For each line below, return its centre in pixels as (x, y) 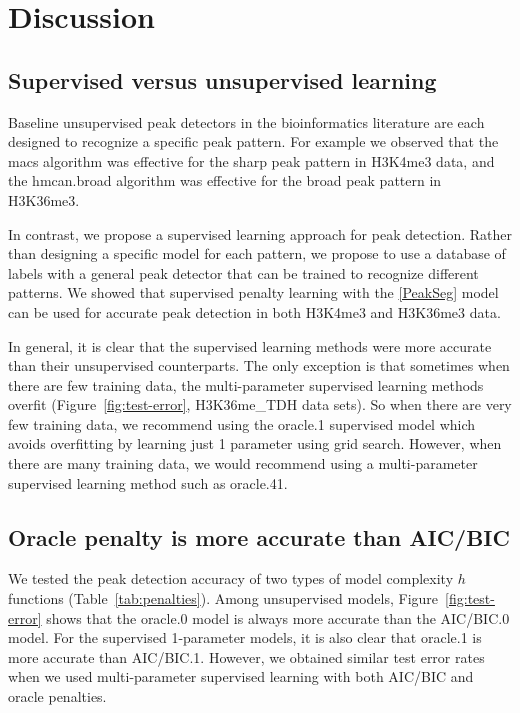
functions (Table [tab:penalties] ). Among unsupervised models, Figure (223, 598)
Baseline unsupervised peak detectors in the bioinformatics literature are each (246, 121)
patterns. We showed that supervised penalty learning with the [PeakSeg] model (253, 292)
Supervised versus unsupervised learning (222, 79)
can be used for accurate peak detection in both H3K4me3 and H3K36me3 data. (254, 311)
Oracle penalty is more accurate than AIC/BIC (259, 536)
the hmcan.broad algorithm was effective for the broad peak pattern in (225, 180)
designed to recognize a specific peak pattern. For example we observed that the (253, 141)
